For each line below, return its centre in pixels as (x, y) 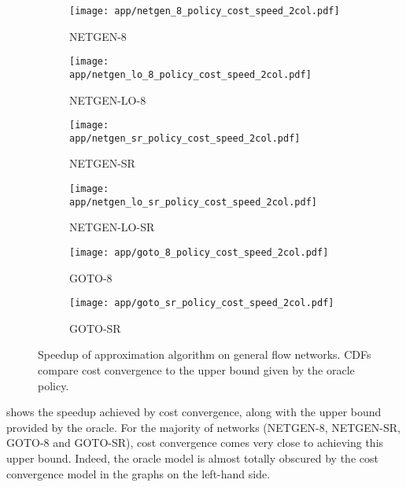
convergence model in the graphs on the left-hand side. (138, 473)
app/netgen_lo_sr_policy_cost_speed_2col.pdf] (193, 202)
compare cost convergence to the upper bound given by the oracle (196, 370)
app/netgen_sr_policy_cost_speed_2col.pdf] (185, 138)
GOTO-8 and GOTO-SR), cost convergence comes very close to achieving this (195, 443)
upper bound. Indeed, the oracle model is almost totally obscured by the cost (192, 458)
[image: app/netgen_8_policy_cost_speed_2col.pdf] (205, 11)
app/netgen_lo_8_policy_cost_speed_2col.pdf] (190, 74)
